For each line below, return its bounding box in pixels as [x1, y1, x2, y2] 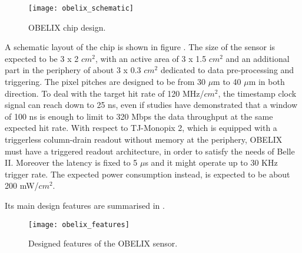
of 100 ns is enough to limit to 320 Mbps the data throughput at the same [5, 110, 273, 122]
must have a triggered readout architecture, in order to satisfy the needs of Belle [5, 144, 295, 157]
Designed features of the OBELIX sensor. [28, 237, 178, 249]
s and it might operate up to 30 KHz [145, 156, 278, 169]
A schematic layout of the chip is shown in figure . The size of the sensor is [5, 41, 276, 53]
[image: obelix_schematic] [28, 4, 134, 12]
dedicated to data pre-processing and [160, 64, 294, 76]
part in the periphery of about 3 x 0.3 [5, 64, 141, 76]
